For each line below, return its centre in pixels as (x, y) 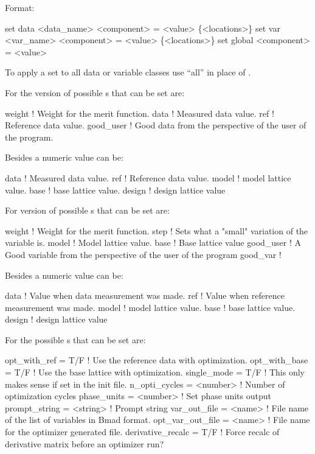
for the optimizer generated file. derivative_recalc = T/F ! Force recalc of (142, 432)
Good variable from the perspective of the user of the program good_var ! (143, 254)
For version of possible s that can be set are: (87, 210)
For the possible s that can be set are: (75, 339)
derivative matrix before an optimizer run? (85, 443)
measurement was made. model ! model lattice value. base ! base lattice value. (150, 307)
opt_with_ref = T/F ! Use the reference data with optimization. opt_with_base (157, 360)
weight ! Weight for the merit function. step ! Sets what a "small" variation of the (157, 230)
